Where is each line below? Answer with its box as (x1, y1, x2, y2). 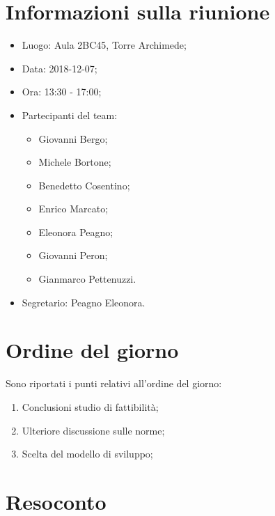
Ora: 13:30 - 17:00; (22, 84, 102, 99)
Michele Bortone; (38, 155, 111, 169)
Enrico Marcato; (38, 201, 109, 216)
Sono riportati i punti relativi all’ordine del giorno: (6, 376, 222, 391)
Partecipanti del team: (22, 107, 118, 122)
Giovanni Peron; (38, 248, 108, 263)
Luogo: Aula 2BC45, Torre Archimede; (22, 38, 187, 52)
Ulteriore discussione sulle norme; (22, 423, 165, 437)
